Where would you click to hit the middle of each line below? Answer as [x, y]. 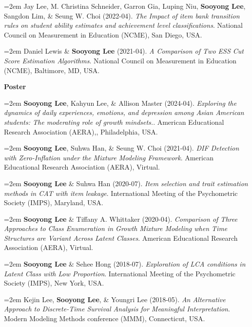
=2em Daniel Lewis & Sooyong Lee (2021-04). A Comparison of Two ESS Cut [124, 51]
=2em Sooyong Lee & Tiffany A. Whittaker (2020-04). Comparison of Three [121, 219]
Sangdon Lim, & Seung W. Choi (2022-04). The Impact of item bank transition [122, 15]
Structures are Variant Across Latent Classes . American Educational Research [121, 238]
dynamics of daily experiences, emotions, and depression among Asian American [124, 112]
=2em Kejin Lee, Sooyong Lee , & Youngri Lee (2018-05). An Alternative [115, 299]
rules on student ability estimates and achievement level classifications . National [123, 25]
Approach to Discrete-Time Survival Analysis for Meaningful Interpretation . [117, 309]
